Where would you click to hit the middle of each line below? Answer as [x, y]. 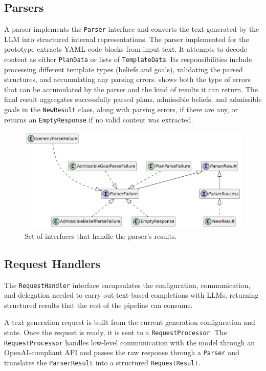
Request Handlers [52, 263]
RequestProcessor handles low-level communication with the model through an [129, 342]
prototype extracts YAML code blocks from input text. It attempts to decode [126, 49]
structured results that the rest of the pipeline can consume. [98, 305]
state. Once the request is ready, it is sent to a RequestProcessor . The [116, 332]
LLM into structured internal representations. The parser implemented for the [127, 39]
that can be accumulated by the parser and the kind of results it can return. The [131, 89]
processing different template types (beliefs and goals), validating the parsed [124, 69]
